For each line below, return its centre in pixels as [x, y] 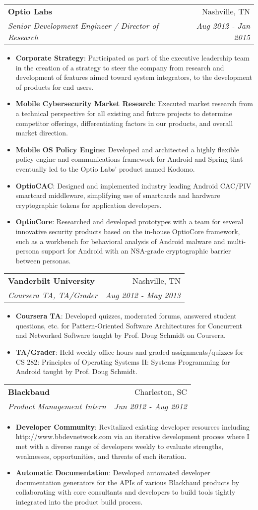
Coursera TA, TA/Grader [53, 295]
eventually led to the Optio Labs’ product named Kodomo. [105, 168]
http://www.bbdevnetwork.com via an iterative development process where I [132, 436]
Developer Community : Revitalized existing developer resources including [133, 426]
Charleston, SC [161, 391]
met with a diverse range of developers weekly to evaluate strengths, [119, 446]
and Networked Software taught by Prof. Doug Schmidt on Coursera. [121, 335]
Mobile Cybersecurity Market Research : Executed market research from [134, 103]
